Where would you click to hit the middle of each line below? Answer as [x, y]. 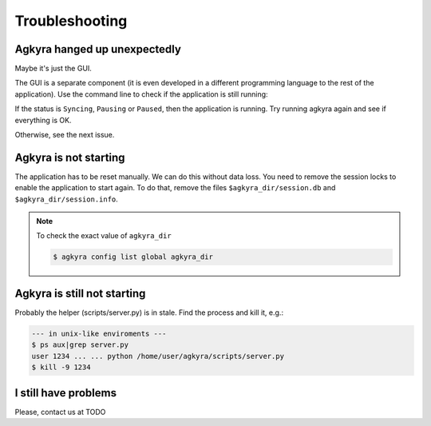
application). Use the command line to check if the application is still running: [141, 94]
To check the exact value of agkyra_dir [104, 236]
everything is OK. [43, 120]
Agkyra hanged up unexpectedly [98, 49]
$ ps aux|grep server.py [80, 345]
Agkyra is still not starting [80, 293]
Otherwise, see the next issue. [65, 135]
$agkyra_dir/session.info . [67, 199]
